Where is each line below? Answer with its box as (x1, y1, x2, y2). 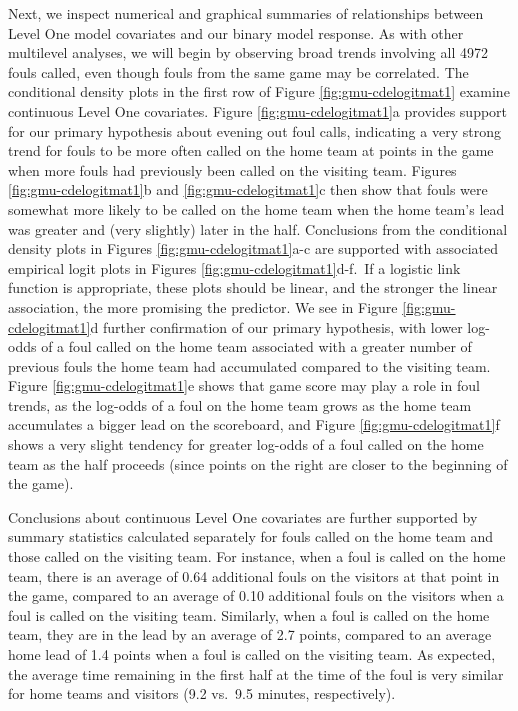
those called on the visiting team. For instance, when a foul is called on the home (8, 546, 506, 567)
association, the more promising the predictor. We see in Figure (8, 296, 398, 317)
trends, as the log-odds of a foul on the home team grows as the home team (8, 394, 472, 415)
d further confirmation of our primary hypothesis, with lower (90, 316, 463, 337)
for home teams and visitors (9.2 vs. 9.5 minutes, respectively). (8, 683, 396, 704)
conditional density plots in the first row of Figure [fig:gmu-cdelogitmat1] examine (8, 81, 510, 102)
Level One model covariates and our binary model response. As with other (8, 22, 464, 43)
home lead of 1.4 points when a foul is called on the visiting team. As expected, (8, 644, 496, 664)
